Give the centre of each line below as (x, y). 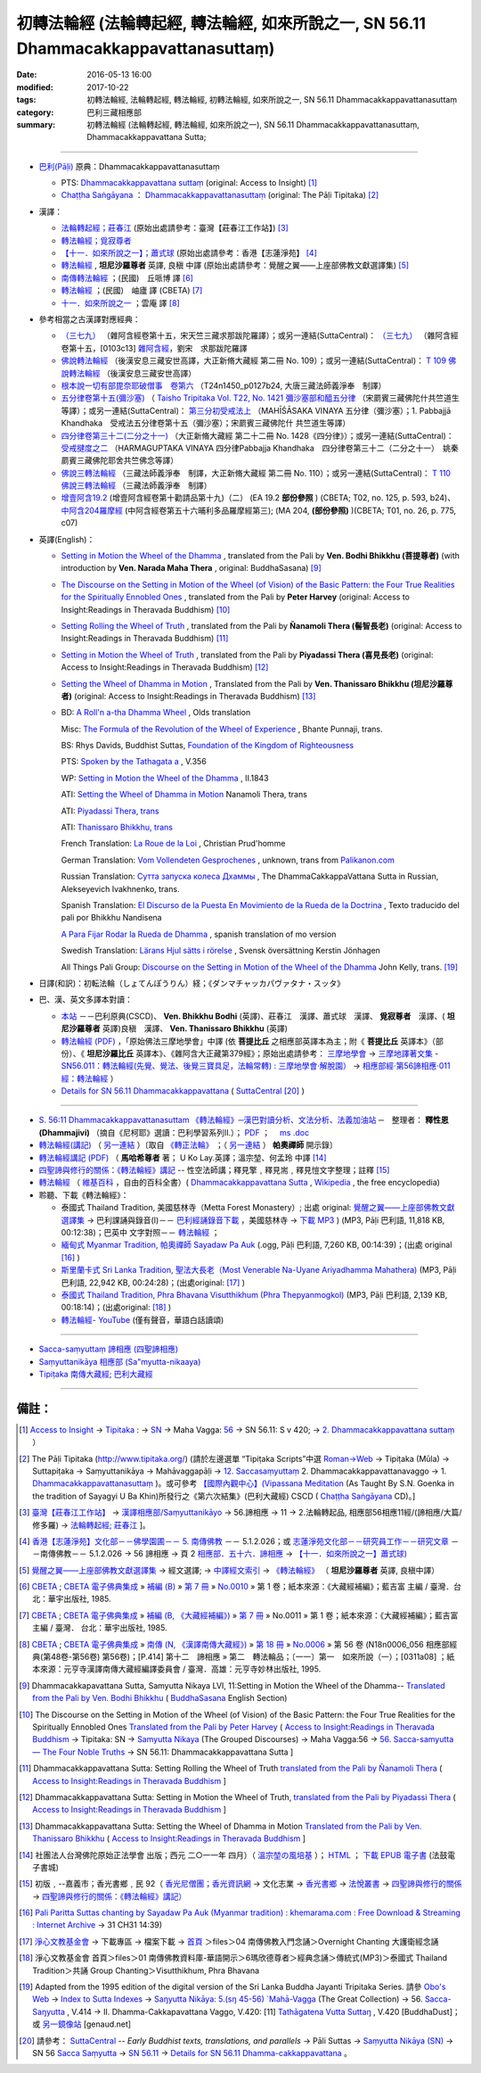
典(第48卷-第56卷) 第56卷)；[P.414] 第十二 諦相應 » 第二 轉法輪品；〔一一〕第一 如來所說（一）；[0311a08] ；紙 (244, 1657)
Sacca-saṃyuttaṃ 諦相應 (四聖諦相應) (109, 1349)
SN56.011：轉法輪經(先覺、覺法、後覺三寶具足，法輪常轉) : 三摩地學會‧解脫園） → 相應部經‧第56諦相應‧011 (256, 1066)
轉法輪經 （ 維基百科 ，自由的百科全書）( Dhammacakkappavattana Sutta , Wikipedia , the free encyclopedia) (240, 1183)
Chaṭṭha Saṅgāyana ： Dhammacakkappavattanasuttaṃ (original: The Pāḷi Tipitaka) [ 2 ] (220, 195)
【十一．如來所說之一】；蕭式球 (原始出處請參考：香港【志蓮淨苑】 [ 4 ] (189, 253)
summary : (36, 124)
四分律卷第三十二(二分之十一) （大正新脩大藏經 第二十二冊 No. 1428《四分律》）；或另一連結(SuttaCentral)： (257, 435)
